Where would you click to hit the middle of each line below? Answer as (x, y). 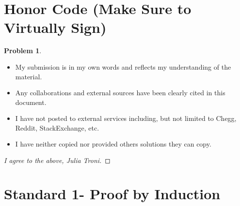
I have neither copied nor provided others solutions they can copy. (113, 144)
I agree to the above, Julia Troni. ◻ (57, 160)
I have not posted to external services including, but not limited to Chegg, (126, 118)
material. (29, 76)
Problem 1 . (23, 51)
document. (31, 102)
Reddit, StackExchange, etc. (57, 127)
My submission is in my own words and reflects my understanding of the (123, 66)
